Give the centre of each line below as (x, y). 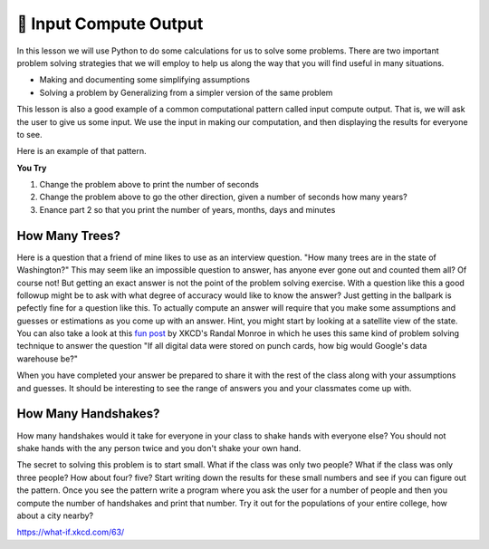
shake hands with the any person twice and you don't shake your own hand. (159, 448)
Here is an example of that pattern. (81, 151)
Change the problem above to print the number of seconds (149, 185)
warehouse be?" (48, 359)
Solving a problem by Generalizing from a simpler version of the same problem (186, 92)
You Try (32, 168)
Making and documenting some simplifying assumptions (145, 80)
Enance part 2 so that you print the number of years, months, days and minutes (187, 209)
